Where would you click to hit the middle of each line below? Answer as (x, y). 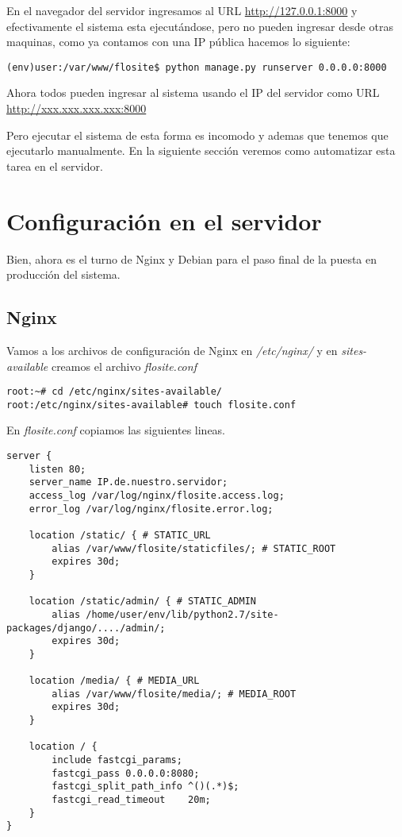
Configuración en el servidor (164, 220)
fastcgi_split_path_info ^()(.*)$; (145, 787)
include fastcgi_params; (117, 760)
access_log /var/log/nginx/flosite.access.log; (157, 495)
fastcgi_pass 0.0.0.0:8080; (126, 773)
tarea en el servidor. (55, 166)
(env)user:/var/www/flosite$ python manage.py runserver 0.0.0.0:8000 (197, 67)
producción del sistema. (63, 274)
